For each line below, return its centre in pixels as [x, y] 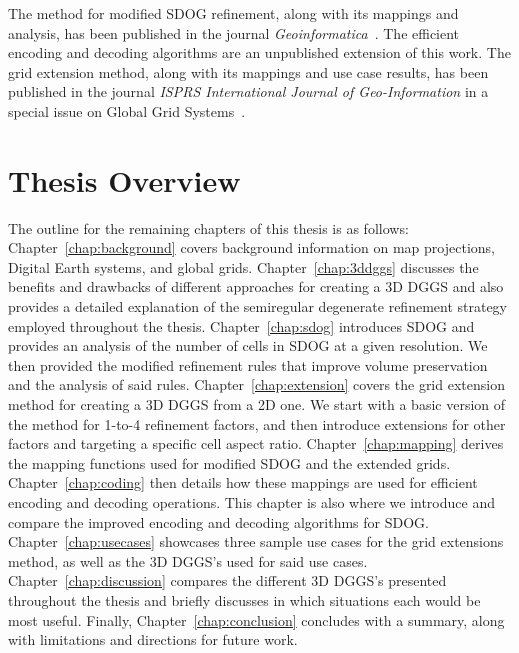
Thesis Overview [124, 179]
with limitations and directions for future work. [153, 639]
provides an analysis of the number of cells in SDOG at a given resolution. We [248, 345]
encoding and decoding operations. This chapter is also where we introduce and [251, 502]
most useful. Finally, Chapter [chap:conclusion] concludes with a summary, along [256, 619]
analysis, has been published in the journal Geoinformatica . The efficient [234, 32]
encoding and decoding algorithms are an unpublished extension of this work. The [259, 52]
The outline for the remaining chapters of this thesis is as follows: [208, 227]
